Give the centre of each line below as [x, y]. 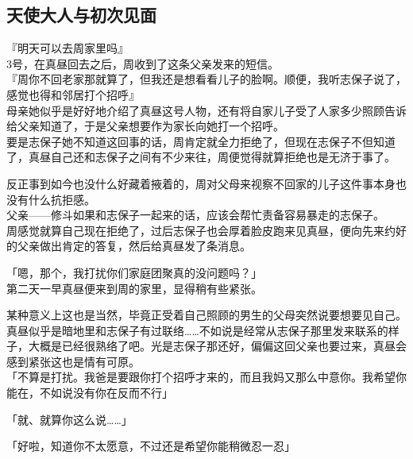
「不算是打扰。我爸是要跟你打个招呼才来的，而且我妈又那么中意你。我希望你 [206, 377]
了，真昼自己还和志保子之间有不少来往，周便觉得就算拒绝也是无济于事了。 [201, 157]
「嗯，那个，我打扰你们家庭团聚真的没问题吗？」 [134, 272]
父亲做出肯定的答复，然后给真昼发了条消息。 [134, 246]
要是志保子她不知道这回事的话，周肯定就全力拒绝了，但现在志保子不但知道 [201, 141]
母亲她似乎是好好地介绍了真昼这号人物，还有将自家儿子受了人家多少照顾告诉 [206, 110]
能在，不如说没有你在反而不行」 [90, 393]
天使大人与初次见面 [81, 15]
